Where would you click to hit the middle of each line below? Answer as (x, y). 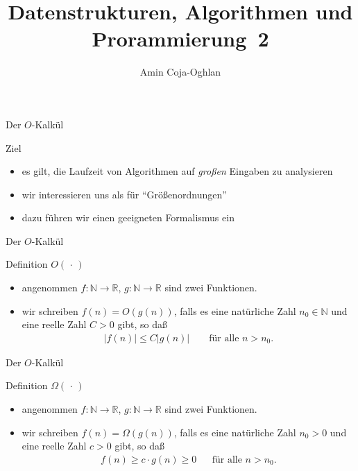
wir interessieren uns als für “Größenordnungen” (124, 194)
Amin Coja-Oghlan (180, 72)
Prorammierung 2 (180, 38)
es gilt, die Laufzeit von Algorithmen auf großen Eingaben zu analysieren (177, 171)
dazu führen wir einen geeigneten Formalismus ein (128, 217)
